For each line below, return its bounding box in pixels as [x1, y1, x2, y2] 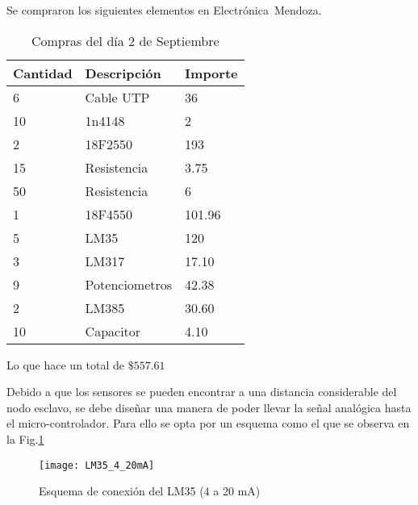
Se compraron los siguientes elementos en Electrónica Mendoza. [6, 2, 322, 18]
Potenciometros [85, 274, 173, 294]
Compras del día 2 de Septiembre [31, 31, 219, 50]
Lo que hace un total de [6, 356, 125, 373]
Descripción [85, 63, 161, 82]
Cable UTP [85, 87, 150, 106]
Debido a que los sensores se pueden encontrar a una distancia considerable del [6, 383, 397, 400]
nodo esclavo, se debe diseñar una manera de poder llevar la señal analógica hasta [6, 399, 412, 415]
